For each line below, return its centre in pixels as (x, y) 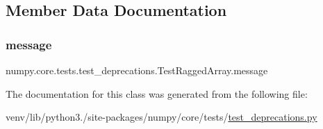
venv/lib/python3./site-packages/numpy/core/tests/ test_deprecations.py (161, 117)
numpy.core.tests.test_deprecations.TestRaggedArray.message (137, 70)
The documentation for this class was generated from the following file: (157, 93)
